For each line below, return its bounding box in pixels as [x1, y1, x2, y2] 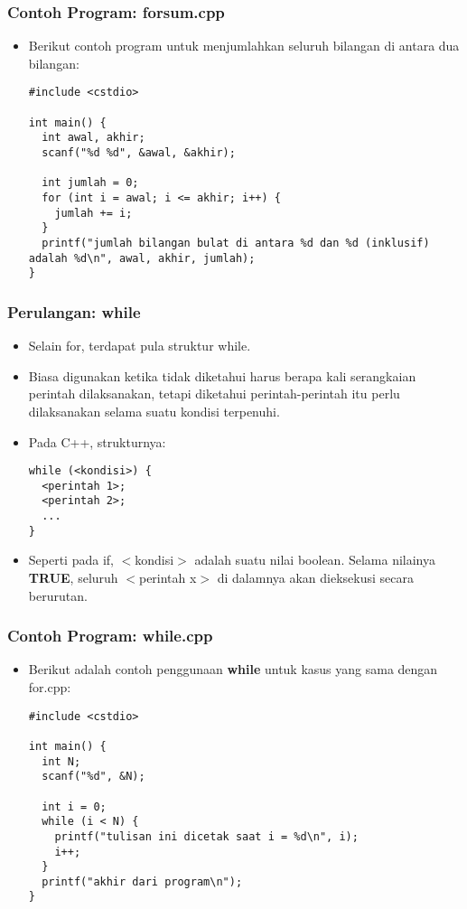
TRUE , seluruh [28, 568, 118, 586]
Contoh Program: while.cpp [7, 624, 213, 647]
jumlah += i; [54, 206, 133, 220]
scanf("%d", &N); [42, 770, 145, 783]
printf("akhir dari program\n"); [42, 875, 243, 888]
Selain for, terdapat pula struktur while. [28, 336, 251, 355]
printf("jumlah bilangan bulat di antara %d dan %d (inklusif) [42, 236, 430, 249]
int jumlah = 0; [42, 176, 139, 190]
